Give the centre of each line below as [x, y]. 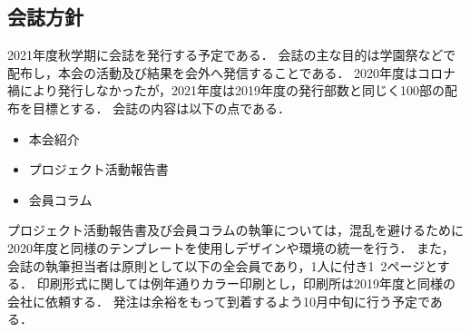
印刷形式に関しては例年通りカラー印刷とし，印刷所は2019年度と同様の [246, 283]
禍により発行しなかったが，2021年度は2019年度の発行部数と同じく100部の [226, 90]
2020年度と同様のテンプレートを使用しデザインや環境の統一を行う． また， [231, 247]
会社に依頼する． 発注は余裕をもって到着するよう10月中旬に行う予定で [219, 301]
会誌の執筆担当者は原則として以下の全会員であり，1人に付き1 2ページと [222, 265]
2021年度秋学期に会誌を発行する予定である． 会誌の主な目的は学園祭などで [232, 55]
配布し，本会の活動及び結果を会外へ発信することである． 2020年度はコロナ [232, 72]
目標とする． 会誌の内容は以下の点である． [162, 107]
